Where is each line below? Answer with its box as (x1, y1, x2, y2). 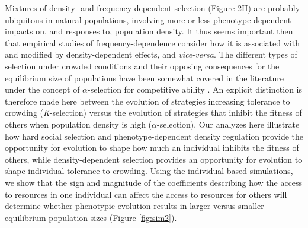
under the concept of (5, 83, 80, 96)
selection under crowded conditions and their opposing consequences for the (5, 59, 280, 72)
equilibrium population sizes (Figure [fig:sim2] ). (5, 211, 177, 223)
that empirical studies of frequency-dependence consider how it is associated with (5, 36, 300, 49)
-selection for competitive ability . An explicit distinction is (88, 83, 303, 96)
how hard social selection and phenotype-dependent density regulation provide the (5, 129, 303, 142)
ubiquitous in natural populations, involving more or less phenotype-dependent (5, 13, 291, 26)
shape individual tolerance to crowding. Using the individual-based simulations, (5, 164, 293, 177)
